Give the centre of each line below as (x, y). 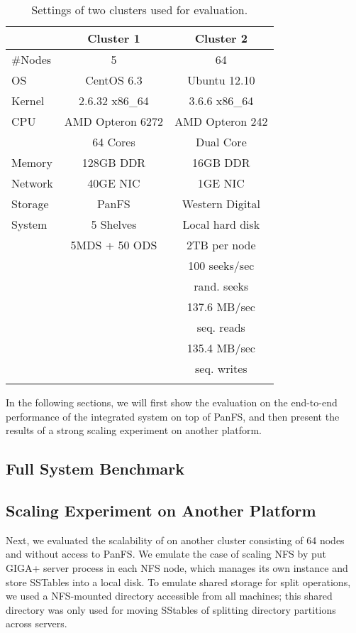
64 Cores (114, 142)
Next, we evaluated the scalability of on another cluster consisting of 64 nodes (175, 540)
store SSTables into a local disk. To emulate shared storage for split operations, (178, 581)
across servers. (37, 623)
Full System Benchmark (95, 469)
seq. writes (221, 368)
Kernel (28, 101)
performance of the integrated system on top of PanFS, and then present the (173, 416)
